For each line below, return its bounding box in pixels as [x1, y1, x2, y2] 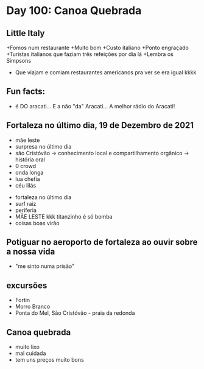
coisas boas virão [15, 219, 60, 227]
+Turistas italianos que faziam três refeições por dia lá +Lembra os [6, 51, 174, 58]
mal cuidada [15, 350, 46, 357]
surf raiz [15, 200, 37, 207]
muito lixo [15, 343, 40, 351]
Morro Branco [15, 303, 51, 311]
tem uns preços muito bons [15, 356, 84, 364]
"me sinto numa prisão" [15, 262, 75, 270]
